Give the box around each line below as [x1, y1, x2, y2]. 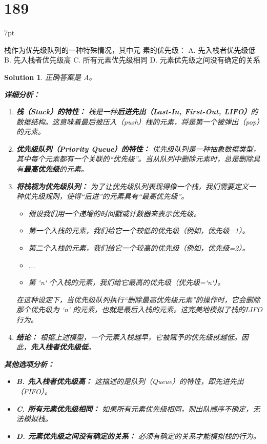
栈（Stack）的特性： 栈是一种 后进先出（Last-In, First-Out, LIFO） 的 [16, 106, 258, 117]
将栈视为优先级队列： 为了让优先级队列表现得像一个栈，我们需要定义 [16, 180, 249, 191]
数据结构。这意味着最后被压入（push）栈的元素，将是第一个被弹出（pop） [16, 116, 260, 127]
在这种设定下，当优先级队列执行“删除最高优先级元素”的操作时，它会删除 [16, 294, 260, 305]
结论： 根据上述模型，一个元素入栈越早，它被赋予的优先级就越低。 [16, 331, 241, 342]
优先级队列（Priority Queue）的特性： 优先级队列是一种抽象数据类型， [16, 143, 260, 154]
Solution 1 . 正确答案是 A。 [4, 71, 96, 82]
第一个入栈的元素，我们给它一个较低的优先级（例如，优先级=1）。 [28, 225, 250, 236]
